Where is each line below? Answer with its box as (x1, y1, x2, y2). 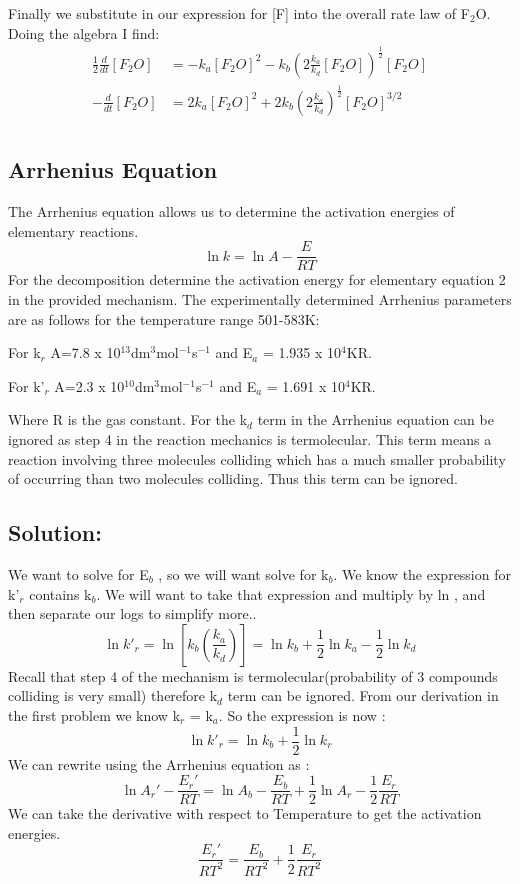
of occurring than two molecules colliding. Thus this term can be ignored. (8, 468, 458, 489)
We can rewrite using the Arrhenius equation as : (8, 753, 310, 774)
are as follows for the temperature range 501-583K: (8, 308, 320, 329)
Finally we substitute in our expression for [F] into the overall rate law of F (8, 3, 470, 23)
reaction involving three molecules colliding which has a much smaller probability (8, 448, 506, 469)
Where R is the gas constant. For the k (8, 409, 248, 430)
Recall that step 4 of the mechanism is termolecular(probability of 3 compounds (8, 665, 498, 686)
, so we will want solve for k (158, 564, 329, 584)
